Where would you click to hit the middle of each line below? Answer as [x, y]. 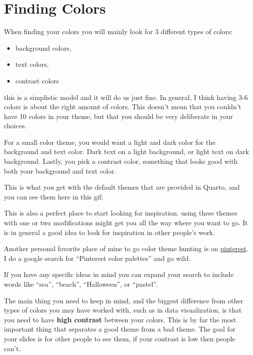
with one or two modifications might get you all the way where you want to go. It [126, 223]
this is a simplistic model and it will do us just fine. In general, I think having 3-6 [126, 97]
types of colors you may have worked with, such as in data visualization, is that [123, 310]
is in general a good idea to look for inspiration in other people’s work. [109, 232]
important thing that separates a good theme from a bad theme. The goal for [120, 329]
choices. [15, 126]
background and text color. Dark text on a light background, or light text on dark [126, 151]
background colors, [43, 48]
